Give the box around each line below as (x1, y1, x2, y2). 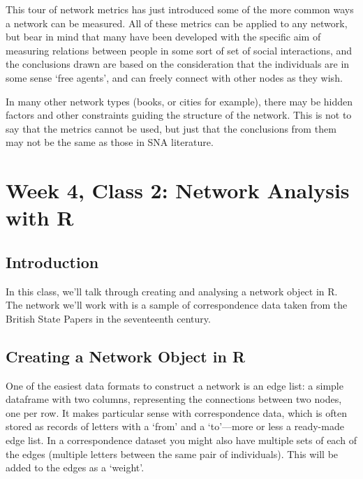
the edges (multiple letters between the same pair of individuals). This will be (6, 446, 339, 461)
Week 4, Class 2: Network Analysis (6, 176, 350, 205)
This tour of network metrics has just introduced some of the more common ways (6, 2, 354, 16)
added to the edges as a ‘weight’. (6, 460, 145, 475)
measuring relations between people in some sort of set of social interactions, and (6, 43, 353, 57)
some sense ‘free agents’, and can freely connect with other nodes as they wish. (6, 70, 343, 84)
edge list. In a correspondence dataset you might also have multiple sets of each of (6, 433, 357, 448)
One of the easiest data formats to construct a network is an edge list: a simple (6, 378, 343, 392)
